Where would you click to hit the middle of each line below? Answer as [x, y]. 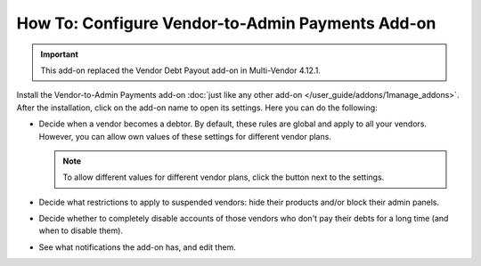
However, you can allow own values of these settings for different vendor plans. [185, 136]
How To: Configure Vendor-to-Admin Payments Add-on [226, 23]
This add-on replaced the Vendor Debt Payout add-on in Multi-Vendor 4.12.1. [180, 70]
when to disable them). [81, 230]
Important [60, 54]
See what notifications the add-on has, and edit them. [137, 247]
